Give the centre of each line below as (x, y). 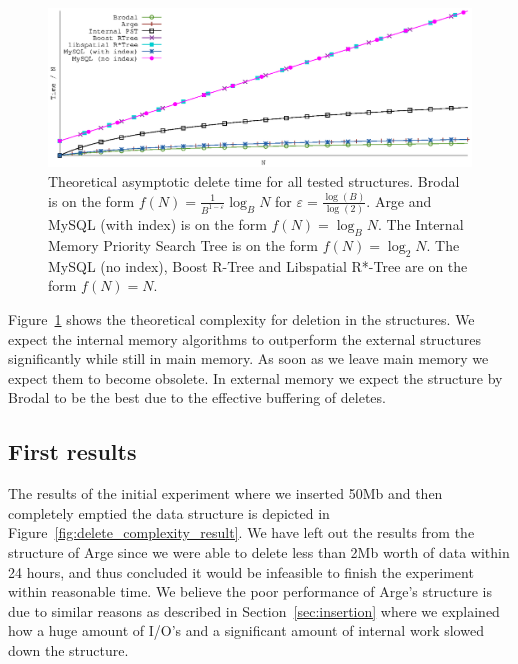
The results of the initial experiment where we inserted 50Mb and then (225, 493)
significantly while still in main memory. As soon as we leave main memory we (248, 358)
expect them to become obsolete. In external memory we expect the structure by (255, 377)
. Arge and (399, 200)
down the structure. (68, 649)
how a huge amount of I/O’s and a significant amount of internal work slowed (246, 630)
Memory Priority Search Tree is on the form (183, 245)
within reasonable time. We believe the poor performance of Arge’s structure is (250, 591)
